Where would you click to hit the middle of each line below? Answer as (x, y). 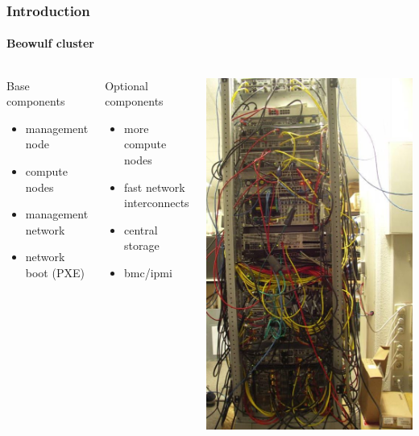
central (141, 229)
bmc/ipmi (148, 272)
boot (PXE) (55, 272)
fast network (154, 187)
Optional (127, 85)
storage (141, 245)
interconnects (156, 203)
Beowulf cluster (50, 43)
